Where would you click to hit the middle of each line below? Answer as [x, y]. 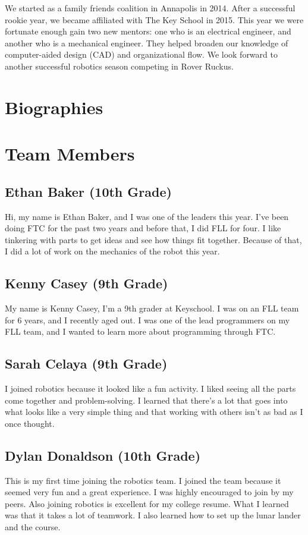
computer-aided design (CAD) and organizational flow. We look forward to [141, 54]
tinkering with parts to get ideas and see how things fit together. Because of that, [153, 239]
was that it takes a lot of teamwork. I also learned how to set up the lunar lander [153, 515]
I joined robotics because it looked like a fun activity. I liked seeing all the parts [150, 388]
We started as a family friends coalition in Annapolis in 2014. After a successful [150, 8]
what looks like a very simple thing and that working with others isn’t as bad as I [154, 412]
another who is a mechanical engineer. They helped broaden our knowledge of [147, 43]
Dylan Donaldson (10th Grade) [103, 455]
